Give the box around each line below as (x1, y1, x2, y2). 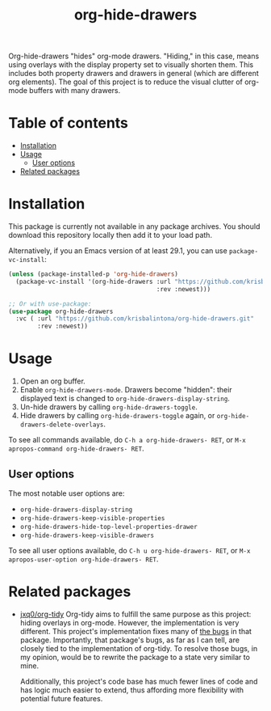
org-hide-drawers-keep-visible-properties (19, 514, 165, 523)
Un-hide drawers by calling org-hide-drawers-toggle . (19, 402, 198, 412)
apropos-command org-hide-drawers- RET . (8, 443, 144, 454)
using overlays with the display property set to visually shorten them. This (8, 60, 254, 70)
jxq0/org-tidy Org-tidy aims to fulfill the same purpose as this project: (19, 609, 252, 619)
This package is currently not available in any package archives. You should (8, 222, 261, 231)
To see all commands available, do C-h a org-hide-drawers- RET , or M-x (8, 435, 246, 445)
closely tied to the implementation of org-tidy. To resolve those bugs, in (19, 643, 258, 653)
